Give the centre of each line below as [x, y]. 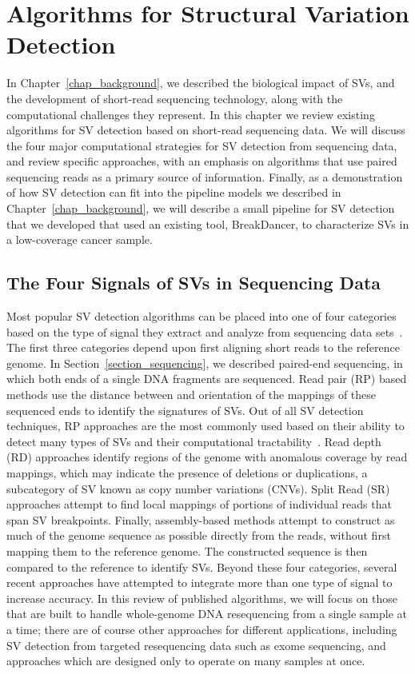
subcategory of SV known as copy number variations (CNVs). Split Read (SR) [198, 488]
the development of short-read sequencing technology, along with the [175, 98]
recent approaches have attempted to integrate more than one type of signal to [200, 582]
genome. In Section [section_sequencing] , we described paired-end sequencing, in [205, 363]
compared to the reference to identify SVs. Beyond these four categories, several [202, 566]
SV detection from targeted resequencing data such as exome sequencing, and [196, 645]
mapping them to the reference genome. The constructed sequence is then [187, 550]
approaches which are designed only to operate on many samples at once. [186, 661]
